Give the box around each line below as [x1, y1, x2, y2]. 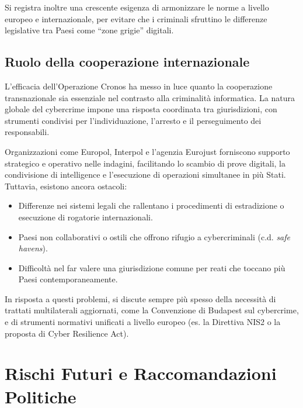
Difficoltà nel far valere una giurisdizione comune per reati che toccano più [18, 261, 285, 274]
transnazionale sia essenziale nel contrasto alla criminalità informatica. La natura [5, 91, 295, 103]
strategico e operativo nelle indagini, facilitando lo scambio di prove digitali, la [5, 157, 285, 169]
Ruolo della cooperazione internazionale [5, 53, 250, 71]
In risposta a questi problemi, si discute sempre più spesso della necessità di [5, 292, 276, 305]
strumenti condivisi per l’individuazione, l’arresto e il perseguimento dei [5, 114, 262, 126]
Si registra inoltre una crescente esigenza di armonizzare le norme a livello [5, 1, 269, 13]
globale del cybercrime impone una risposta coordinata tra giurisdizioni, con [5, 103, 277, 115]
